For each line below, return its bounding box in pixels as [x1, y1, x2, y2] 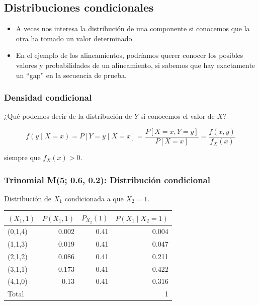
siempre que [4, 152, 41, 163]
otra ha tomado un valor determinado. [16, 33, 134, 43]
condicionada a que [64, 193, 124, 203]
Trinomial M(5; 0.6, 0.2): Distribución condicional [4, 173, 210, 186]
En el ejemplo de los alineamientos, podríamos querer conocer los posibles [16, 50, 243, 60]
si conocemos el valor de [140, 111, 215, 121]
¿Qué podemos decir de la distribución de [4, 111, 132, 121]
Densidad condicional [4, 91, 92, 104]
